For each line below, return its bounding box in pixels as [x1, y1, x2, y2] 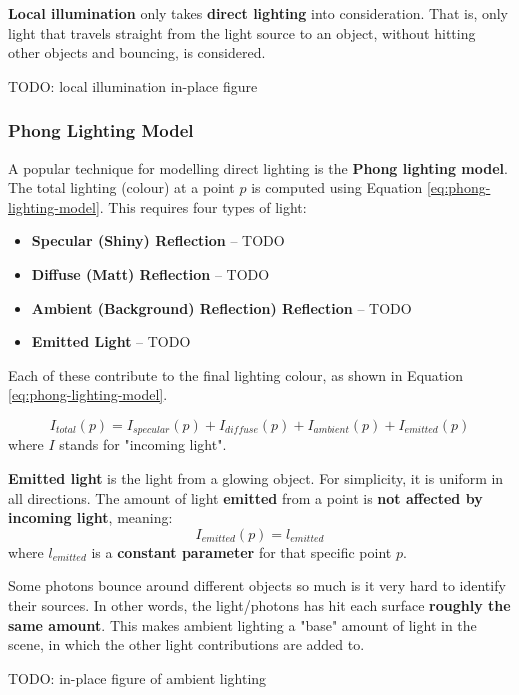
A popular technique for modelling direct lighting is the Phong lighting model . [8, 157, 508, 178]
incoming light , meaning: [8, 507, 173, 528]
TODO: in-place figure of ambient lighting [8, 667, 267, 688]
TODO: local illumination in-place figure [8, 75, 258, 96]
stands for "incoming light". [59, 434, 227, 455]
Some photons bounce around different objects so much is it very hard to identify [8, 575, 506, 596]
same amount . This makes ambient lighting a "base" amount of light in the [8, 614, 477, 635]
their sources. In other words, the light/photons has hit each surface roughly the [8, 594, 511, 615]
